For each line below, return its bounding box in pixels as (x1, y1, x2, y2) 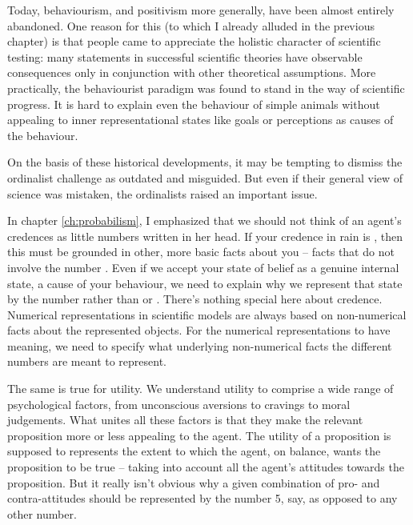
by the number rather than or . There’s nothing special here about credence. (7, 291, 383, 307)
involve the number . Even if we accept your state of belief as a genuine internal (7, 258, 399, 275)
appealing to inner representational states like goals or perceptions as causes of (7, 111, 394, 128)
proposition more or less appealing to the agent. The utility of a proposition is (7, 427, 391, 443)
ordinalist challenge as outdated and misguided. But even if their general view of (7, 169, 403, 186)
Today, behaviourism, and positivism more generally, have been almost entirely (7, 2, 395, 18)
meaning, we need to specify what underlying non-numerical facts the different (7, 337, 392, 354)
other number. (7, 505, 77, 522)
